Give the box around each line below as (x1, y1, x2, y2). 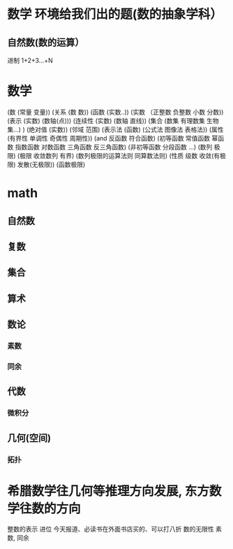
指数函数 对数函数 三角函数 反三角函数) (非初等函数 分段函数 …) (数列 (15, 143, 213, 151)
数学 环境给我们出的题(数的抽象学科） (7, 6, 223, 22)
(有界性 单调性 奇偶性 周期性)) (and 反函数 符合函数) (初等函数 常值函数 (7, 134, 211, 142)
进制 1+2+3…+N (7, 57, 54, 64)
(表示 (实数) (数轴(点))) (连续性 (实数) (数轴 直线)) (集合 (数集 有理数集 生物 (7, 116, 220, 124)
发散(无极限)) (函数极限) (17, 160, 86, 169)
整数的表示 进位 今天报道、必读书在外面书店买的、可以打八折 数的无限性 (7, 525, 214, 534)
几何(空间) (7, 432, 51, 444)
